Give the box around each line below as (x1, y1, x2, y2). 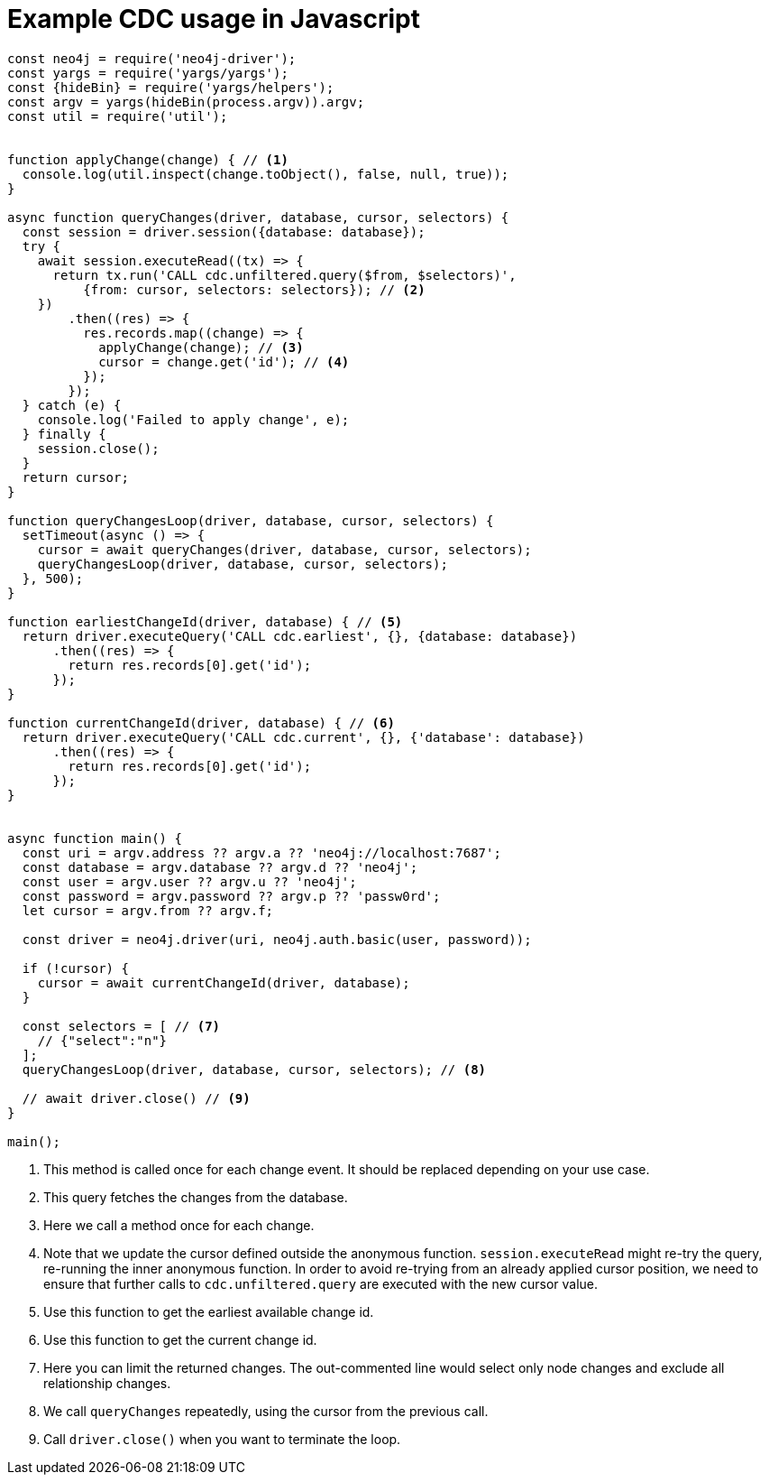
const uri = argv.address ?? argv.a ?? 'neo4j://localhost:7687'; (22, 845, 501, 860)
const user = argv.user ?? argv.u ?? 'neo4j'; (22, 874, 357, 889)
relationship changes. (43, 1375, 171, 1391)
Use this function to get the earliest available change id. (43, 1303, 374, 1320)
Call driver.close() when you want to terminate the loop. (43, 1431, 401, 1447)
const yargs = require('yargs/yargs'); (7, 65, 288, 80)
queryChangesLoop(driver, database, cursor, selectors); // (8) (22, 1061, 487, 1077)
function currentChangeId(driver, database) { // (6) (7, 715, 395, 730)
